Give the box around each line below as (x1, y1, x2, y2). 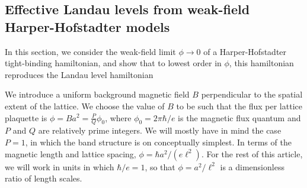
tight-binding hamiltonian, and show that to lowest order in (5, 57, 222, 69)
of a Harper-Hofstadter (203, 45, 287, 57)
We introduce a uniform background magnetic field (5, 88, 190, 101)
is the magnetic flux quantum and (178, 111, 301, 124)
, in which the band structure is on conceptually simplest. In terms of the (25, 135, 292, 148)
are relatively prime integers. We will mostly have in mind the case (38, 124, 282, 137)
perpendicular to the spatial (201, 88, 303, 101)
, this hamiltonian (229, 57, 294, 69)
